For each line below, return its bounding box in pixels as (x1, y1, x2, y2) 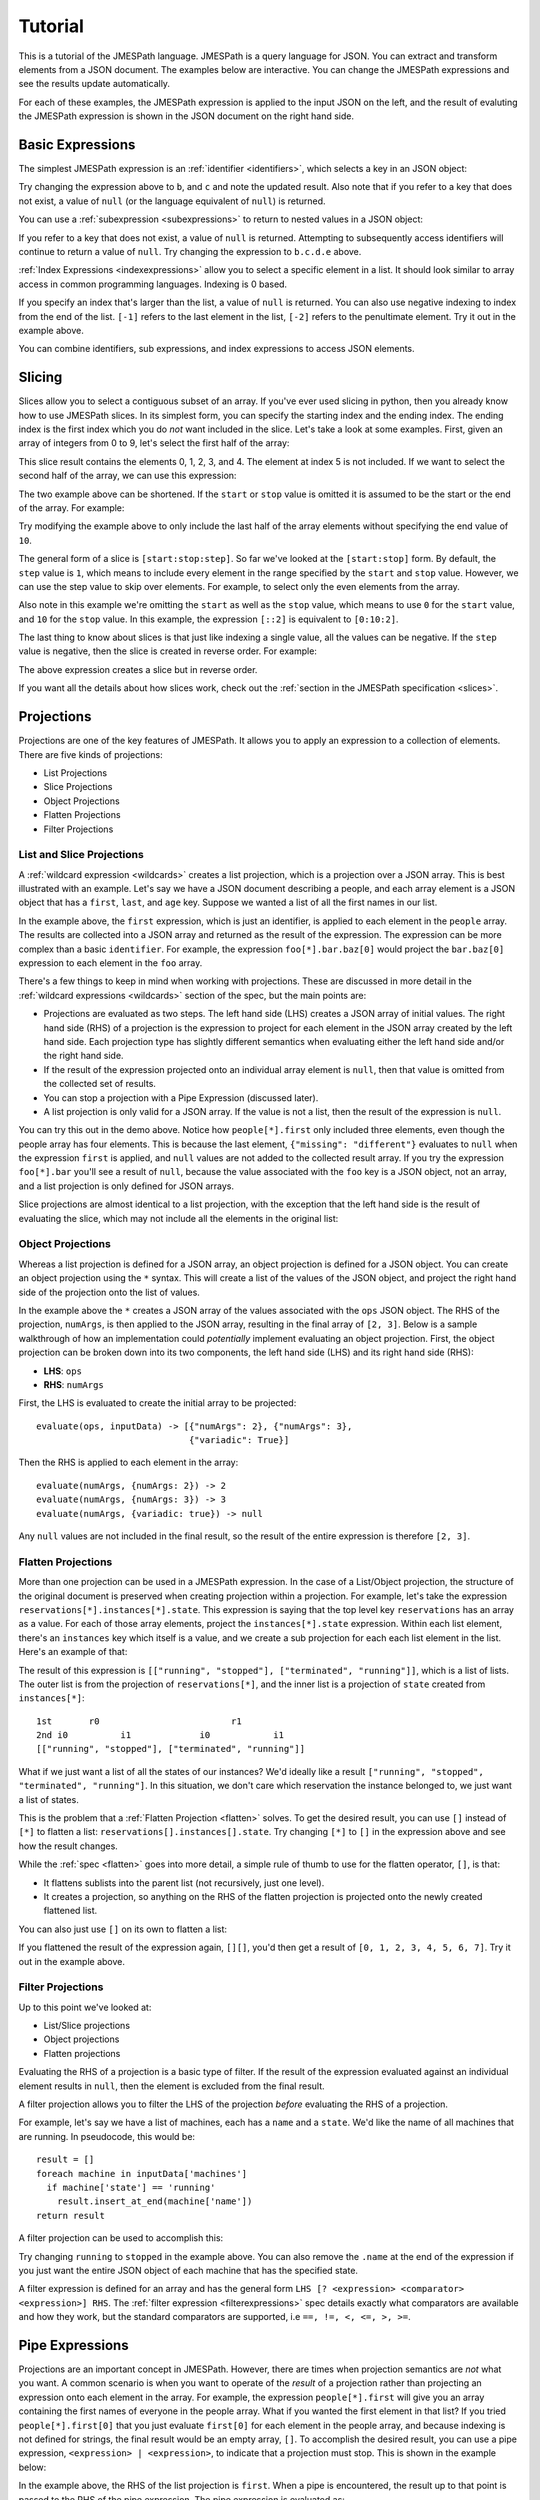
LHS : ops (43, 1365, 82, 1377)
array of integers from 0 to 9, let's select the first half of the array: (18, 437, 290, 449)
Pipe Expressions (18, 2336, 129, 2354)
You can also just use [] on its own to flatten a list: (18, 1923, 228, 1935)
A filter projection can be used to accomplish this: (18, 2232, 224, 2244)
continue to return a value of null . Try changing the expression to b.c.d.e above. (18, 245, 362, 257)
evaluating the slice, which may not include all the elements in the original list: (18, 1212, 339, 1224)
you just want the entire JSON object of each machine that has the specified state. (18, 2264, 359, 2276)
